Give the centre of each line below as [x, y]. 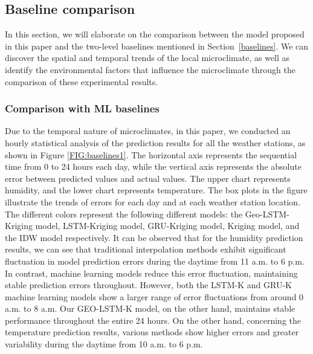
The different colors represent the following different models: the [124, 214]
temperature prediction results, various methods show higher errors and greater [152, 332]
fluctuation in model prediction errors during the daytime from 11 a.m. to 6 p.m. [155, 261]
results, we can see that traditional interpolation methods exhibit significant [146, 249]
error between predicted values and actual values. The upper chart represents [148, 178]
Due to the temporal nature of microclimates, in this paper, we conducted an [148, 131]
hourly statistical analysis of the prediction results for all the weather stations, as [155, 142]
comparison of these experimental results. [82, 81]
